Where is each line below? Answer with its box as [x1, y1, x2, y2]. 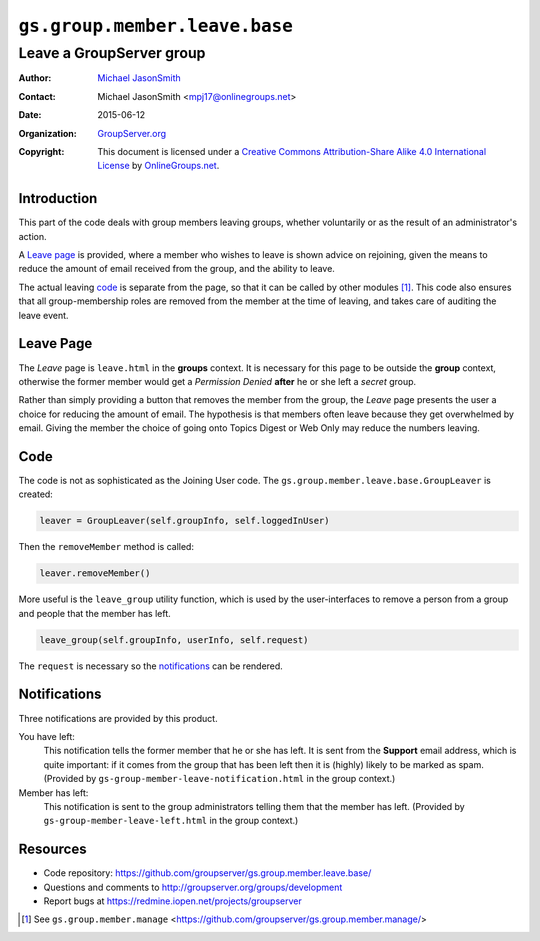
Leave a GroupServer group [18, 44, 206, 62]
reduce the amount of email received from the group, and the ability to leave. [18, 263, 335, 275]
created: [18, 488, 54, 500]
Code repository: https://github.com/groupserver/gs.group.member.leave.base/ [43, 867, 372, 879]
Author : [18, 72, 52, 84]
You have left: [18, 730, 75, 742]
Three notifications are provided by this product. [18, 712, 219, 724]
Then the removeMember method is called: [18, 541, 195, 553]
